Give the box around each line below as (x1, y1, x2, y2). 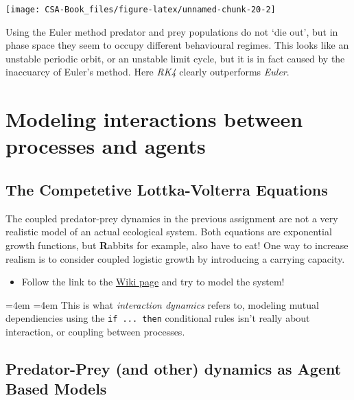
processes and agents (5, 132, 206, 160)
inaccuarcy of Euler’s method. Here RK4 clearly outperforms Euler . (5, 64, 290, 79)
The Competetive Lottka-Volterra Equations (5, 178, 328, 200)
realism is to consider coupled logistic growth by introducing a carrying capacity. (5, 251, 345, 266)
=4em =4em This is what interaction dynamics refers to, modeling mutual (5, 297, 319, 311)
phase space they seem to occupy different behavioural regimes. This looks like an (5, 38, 349, 52)
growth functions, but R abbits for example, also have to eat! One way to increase (5, 237, 349, 252)
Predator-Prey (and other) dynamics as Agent (5, 358, 342, 379)
